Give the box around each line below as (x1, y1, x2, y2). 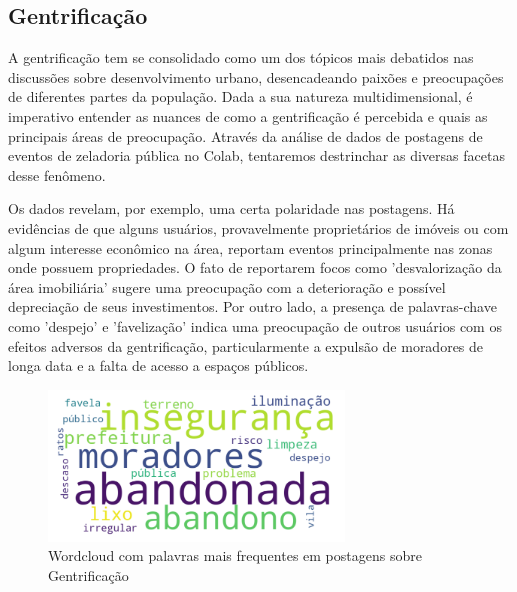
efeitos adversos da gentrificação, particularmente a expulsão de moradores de (8, 335, 484, 356)
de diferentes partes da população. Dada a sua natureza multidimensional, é (8, 86, 473, 107)
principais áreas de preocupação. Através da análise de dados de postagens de (8, 125, 483, 146)
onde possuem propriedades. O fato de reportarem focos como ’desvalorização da (8, 257, 502, 278)
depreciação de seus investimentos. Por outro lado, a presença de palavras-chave (8, 296, 497, 317)
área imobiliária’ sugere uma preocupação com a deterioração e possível (8, 276, 446, 297)
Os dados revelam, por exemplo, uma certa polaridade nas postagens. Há (8, 198, 455, 219)
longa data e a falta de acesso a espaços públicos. (8, 355, 309, 376)
